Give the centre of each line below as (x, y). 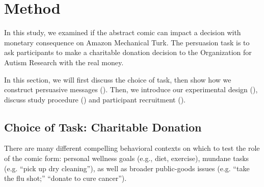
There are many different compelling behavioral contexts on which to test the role (132, 148)
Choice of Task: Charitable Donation (103, 127)
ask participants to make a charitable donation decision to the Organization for (128, 52)
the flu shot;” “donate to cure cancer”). (65, 178)
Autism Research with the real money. (64, 62)
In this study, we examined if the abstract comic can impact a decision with (123, 32)
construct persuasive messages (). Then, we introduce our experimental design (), (131, 89)
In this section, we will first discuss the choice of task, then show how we (118, 79)
